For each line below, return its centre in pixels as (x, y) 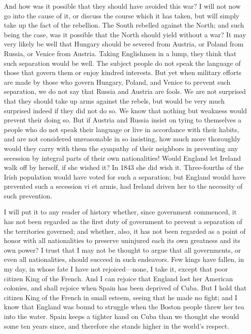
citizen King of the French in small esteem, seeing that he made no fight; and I (121, 297)
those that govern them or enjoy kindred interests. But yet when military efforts (123, 72)
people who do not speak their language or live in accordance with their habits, (122, 129)
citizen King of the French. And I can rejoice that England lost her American (118, 278)
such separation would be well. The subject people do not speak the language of (122, 63)
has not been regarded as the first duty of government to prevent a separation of (123, 221)
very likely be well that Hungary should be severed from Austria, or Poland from (124, 44)
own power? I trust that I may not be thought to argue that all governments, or (122, 250)
